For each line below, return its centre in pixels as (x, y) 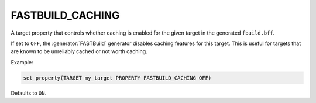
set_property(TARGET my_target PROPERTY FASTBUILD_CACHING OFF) (117, 78)
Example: (22, 62)
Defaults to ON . (29, 93)
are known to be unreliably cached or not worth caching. (79, 51)
